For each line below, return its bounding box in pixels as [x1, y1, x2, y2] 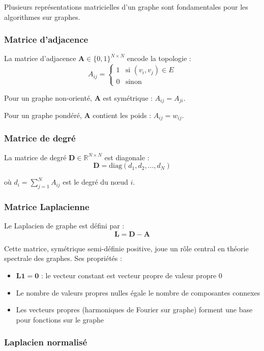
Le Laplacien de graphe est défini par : [4, 220, 125, 231]
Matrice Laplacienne [4, 200, 90, 213]
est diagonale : [104, 152, 150, 162]
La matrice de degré [4, 152, 67, 162]
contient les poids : [93, 110, 152, 121]
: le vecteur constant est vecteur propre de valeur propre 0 [41, 270, 222, 281]
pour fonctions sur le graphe [16, 314, 104, 325]
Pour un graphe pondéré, [4, 110, 82, 121]
